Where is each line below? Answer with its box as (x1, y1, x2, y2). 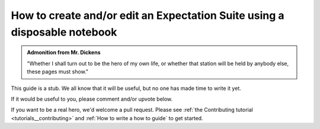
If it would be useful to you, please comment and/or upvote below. (11, 95, 173, 102)
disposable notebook (11, 25, 117, 38)
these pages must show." (27, 68, 89, 75)
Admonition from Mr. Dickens (27, 49, 101, 56)
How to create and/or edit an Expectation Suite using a (11, 9, 284, 22)
